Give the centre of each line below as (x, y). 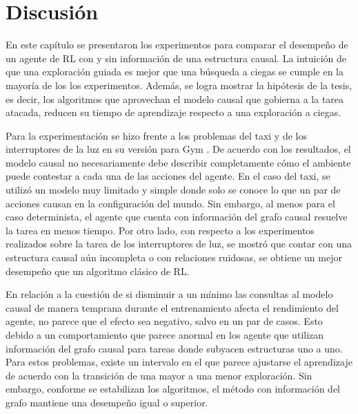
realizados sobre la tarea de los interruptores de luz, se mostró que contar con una (179, 244)
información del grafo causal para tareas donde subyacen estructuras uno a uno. (174, 348)
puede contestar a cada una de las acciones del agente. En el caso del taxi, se (168, 176)
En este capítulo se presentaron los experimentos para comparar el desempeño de (177, 45)
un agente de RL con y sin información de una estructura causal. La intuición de (176, 58)
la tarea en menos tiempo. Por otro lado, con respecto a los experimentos (160, 230)
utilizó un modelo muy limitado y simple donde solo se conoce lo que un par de (173, 190)
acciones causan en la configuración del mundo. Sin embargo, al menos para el (170, 203)
